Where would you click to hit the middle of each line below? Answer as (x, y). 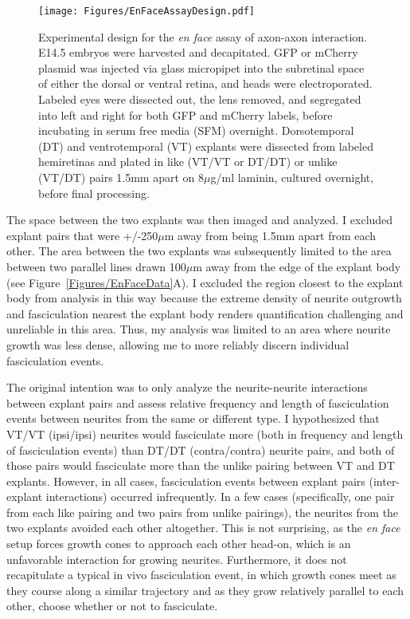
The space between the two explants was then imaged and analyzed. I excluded (200, 220)
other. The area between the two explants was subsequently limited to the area (199, 251)
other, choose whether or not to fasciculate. (112, 606)
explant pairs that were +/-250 (82, 235)
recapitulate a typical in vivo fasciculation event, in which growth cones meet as (201, 575)
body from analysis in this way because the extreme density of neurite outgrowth (204, 298)
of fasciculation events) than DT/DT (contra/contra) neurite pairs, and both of (201, 449)
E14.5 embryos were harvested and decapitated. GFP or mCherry (198, 52)
